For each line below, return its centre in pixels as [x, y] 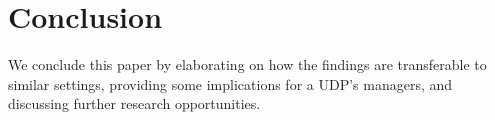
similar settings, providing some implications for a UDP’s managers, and [230, 83]
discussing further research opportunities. [134, 103]
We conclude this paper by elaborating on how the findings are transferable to [247, 64]
